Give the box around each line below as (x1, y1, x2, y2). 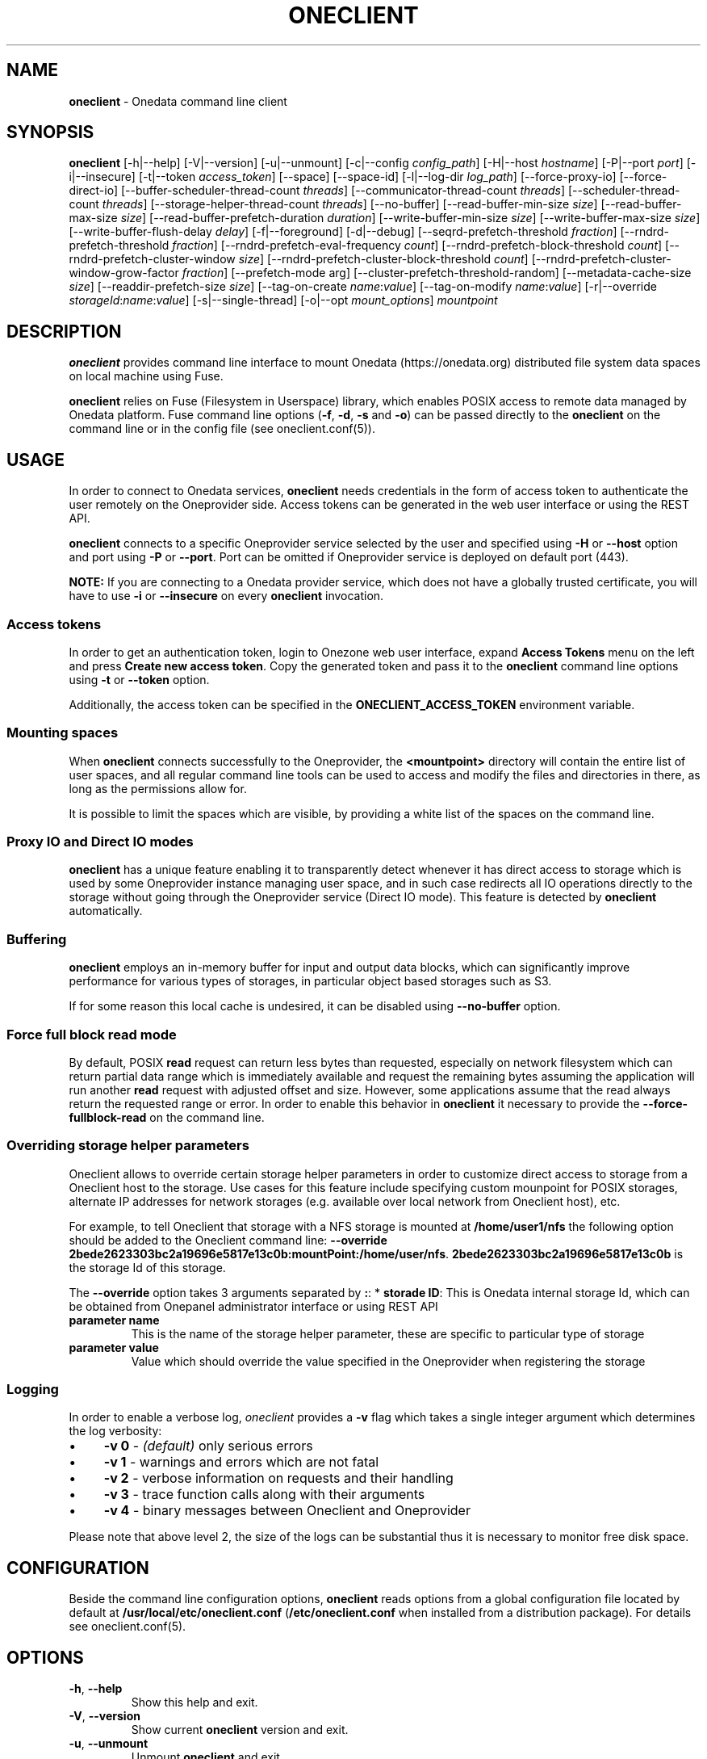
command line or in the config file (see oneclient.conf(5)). (69, 422, 376, 436)
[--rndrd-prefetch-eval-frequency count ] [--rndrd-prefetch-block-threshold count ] (220, 238, 663, 253)
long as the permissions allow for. (69, 781, 247, 796)
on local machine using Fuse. (69, 369, 224, 384)
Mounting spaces (6, 724, 119, 741)
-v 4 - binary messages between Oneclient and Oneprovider (103, 1502, 471, 1519)
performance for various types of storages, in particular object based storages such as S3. (69, 974, 552, 989)
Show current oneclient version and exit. (131, 1723, 349, 1737)
